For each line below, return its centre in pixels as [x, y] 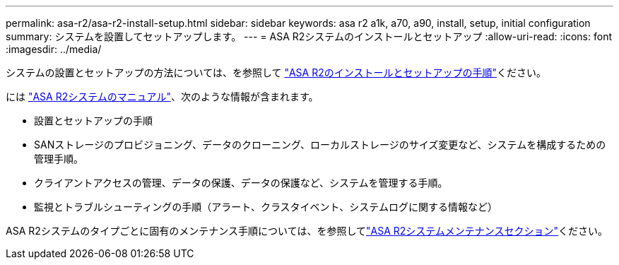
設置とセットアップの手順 [93, 120]
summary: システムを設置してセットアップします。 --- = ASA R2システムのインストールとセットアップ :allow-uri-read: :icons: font [309, 36]
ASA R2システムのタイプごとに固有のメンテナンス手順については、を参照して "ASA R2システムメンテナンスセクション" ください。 [307, 231]
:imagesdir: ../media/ [54, 49]
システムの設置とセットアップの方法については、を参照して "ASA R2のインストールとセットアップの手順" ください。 [276, 72]
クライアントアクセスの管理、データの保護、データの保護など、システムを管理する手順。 [241, 183]
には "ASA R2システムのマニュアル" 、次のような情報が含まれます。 [162, 96]
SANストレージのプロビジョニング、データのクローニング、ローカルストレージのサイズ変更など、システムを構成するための [320, 145]
